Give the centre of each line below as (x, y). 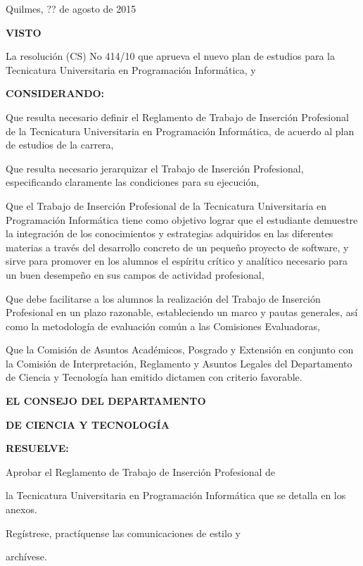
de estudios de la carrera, (60, 145)
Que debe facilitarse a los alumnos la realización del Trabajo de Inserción (163, 298)
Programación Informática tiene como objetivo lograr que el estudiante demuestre (182, 219)
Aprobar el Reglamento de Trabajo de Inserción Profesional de (141, 471)
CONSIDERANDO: (55, 93)
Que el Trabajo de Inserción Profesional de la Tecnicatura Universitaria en (166, 205)
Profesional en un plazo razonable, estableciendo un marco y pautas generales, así (182, 312)
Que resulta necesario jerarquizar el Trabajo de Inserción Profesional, (155, 168)
